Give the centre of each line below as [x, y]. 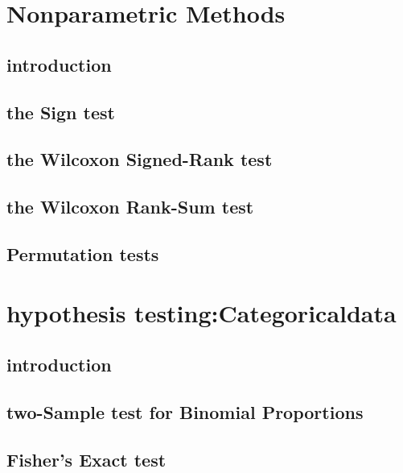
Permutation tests [83, 253]
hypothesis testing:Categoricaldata [201, 313]
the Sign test [61, 112]
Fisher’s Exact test [86, 459]
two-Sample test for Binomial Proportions [185, 411]
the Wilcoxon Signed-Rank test [140, 159]
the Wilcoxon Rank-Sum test [130, 207]
